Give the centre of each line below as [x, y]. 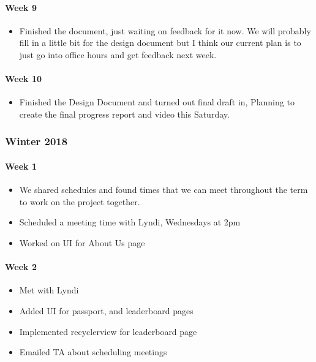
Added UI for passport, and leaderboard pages [106, 310]
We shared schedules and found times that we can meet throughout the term [164, 190]
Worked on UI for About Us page [82, 242]
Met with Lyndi [49, 290]
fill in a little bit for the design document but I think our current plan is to [160, 43]
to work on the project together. [80, 201]
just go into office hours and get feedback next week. [118, 54]
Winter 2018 [36, 141]
